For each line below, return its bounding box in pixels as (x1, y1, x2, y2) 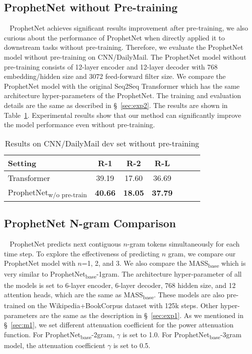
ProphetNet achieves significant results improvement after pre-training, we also (9, 23, 249, 33)
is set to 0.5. (113, 340, 150, 351)
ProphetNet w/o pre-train (8, 186, 87, 199)
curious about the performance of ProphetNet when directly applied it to (4, 32, 225, 42)
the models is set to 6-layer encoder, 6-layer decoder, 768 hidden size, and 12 (4, 280, 236, 290)
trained (4, 300, 26, 311)
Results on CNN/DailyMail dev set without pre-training (5, 137, 199, 149)
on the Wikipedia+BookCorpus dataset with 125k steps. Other (28, 300, 218, 311)
